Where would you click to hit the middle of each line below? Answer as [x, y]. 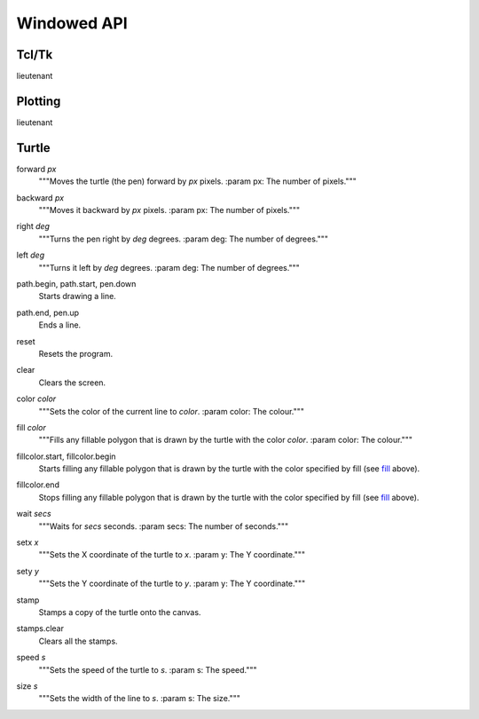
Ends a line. [60, 325]
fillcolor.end [38, 485]
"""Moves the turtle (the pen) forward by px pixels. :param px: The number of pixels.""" [197, 181]
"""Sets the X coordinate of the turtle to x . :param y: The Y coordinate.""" [172, 555]
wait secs [34, 514]
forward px [36, 169]
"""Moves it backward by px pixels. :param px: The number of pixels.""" [169, 210]
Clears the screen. [72, 383]
